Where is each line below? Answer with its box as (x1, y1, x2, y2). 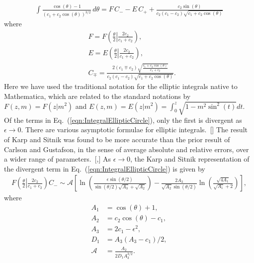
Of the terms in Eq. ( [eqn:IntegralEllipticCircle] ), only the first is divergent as (4, 114, 242, 125)
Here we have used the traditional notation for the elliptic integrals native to (4, 81, 238, 91)
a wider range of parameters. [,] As (4, 154, 111, 164)
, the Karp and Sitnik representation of (130, 154, 250, 164)
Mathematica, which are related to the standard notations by (4, 90, 191, 101)
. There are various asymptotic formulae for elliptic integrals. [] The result (21, 124, 248, 135)
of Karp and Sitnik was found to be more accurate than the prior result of (4, 134, 230, 145)
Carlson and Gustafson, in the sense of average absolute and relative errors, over (4, 144, 249, 154)
